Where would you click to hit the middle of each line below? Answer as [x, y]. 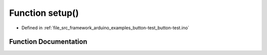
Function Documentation [48, 42]
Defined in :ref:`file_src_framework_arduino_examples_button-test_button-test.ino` [106, 28]
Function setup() [44, 13]
